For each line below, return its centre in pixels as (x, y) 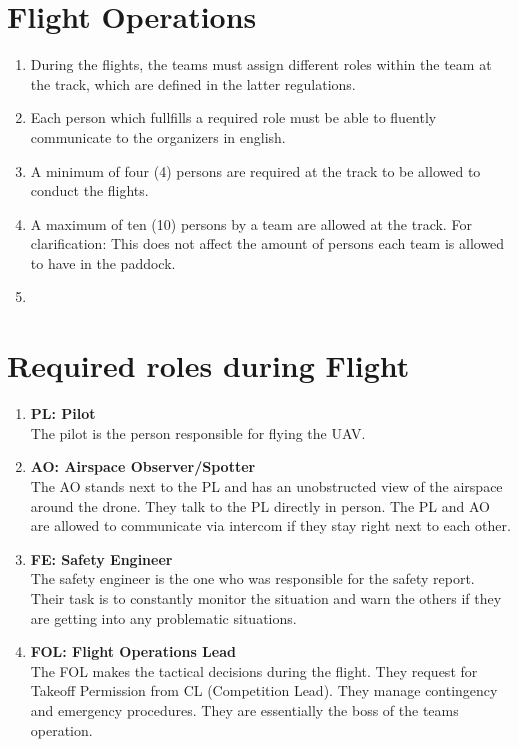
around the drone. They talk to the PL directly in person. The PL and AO (260, 505)
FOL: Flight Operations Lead (133, 651)
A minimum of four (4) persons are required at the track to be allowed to (255, 170)
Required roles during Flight (208, 365)
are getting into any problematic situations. (163, 617)
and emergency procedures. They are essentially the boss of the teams (244, 709)
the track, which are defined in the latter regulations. (193, 83)
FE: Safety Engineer (101, 558)
